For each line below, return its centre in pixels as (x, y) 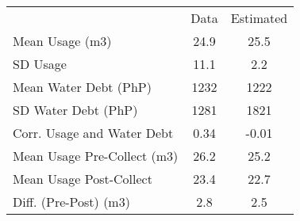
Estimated (259, 18)
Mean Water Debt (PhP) (82, 87)
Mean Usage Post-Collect (83, 179)
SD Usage (40, 64)
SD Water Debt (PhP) (75, 110)
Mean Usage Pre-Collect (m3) (96, 156)
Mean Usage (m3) (62, 41)
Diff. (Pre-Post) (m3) (71, 202)
